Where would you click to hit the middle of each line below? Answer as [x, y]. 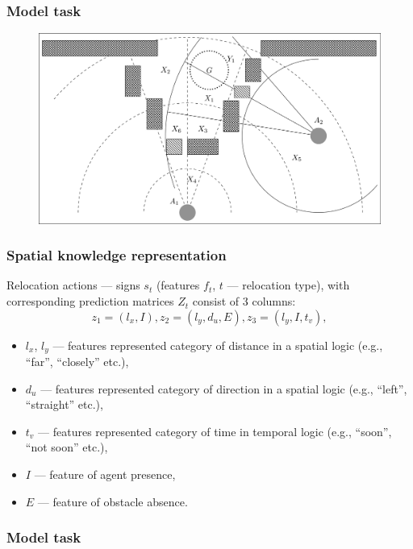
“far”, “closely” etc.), [77, 362]
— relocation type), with [288, 285]
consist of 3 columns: [244, 301]
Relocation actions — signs [73, 285]
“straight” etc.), [64, 404]
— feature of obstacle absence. [113, 501]
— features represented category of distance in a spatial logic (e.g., [218, 345]
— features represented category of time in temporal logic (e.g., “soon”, [215, 431]
